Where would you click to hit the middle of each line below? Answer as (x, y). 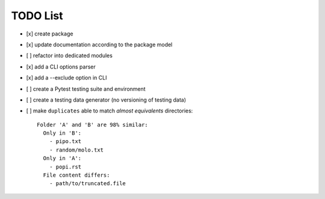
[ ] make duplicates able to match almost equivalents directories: (110, 111)
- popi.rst (65, 167)
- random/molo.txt (76, 150)
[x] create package (50, 34)
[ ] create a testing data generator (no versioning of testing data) (106, 100)
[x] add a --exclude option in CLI (67, 78)
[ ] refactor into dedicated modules (69, 56)
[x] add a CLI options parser (61, 67)
